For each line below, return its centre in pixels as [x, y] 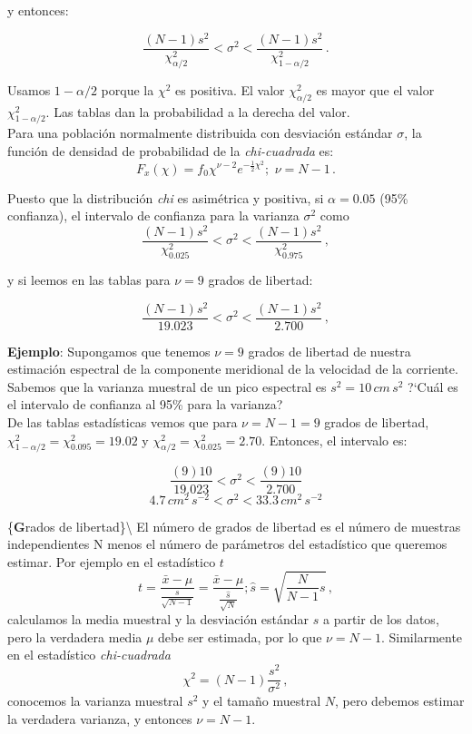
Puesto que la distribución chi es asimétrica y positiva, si [166, 197]
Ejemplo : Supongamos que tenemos [109, 351]
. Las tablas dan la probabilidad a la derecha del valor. [198, 111]
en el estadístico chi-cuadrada [89, 655]
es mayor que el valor [375, 89]
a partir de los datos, [381, 619]
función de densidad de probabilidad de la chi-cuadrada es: [171, 151]
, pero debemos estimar [400, 701]
